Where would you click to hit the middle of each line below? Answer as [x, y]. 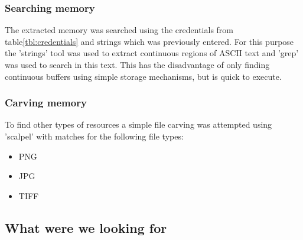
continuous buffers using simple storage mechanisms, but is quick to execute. [143, 76]
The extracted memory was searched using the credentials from [119, 30]
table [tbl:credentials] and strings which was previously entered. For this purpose [149, 41]
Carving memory [46, 103]
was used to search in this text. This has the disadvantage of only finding [137, 64]
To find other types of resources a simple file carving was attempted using [139, 124]
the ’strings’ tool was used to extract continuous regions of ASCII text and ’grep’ [152, 53]
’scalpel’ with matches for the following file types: [94, 136]
